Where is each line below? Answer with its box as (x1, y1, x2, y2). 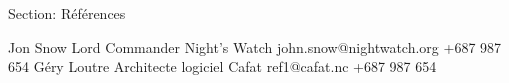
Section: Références (8, 3, 126, 23)
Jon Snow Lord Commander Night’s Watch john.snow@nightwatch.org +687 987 (8, 36, 502, 57)
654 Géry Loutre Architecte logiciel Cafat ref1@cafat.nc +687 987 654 (8, 56, 437, 77)
